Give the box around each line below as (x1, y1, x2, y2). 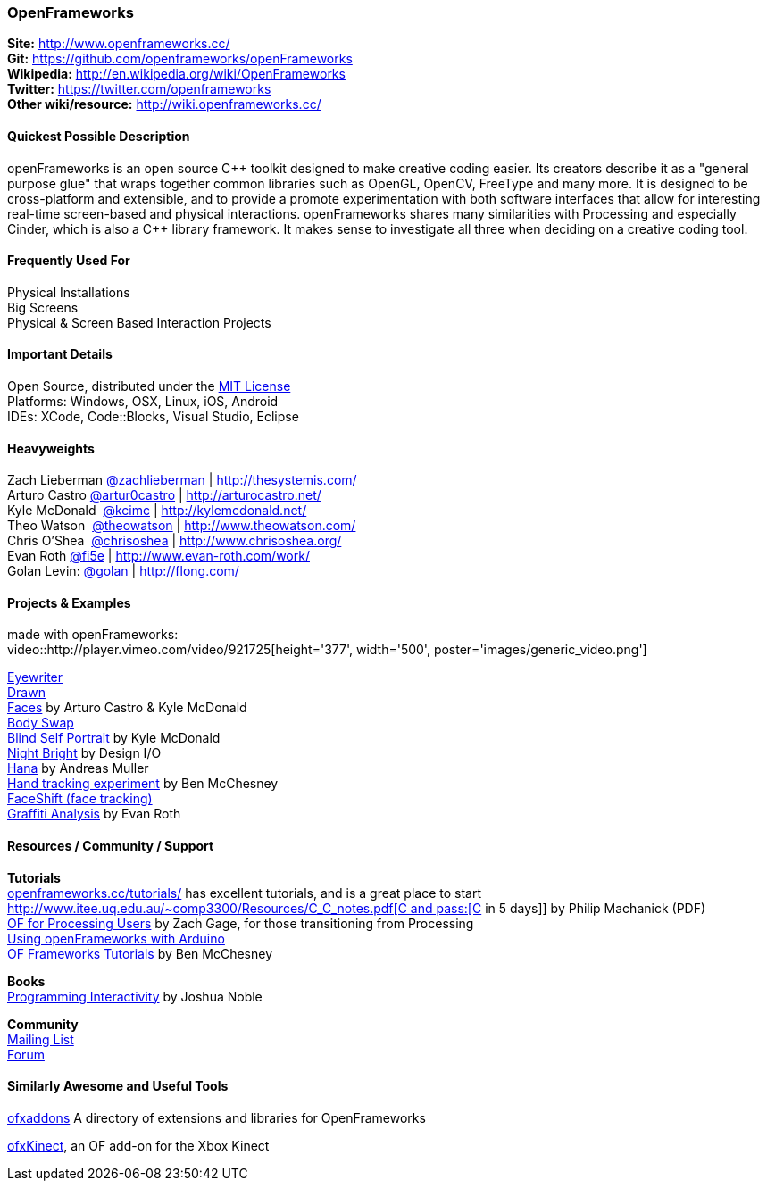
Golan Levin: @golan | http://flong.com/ (7, 563, 239, 579)
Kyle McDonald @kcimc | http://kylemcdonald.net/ (7, 503, 307, 519)
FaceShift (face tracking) (7, 791, 153, 807)
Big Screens (7, 299, 79, 315)
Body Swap (7, 715, 74, 731)
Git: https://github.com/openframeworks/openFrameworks (7, 51, 353, 67)
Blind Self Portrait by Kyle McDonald (7, 730, 221, 746)
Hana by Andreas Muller (7, 760, 149, 777)
